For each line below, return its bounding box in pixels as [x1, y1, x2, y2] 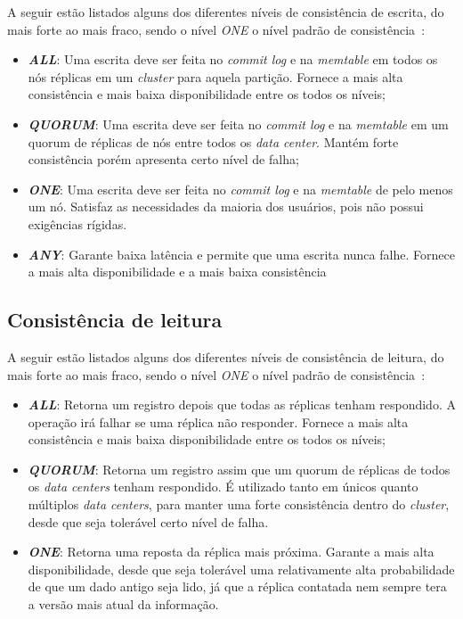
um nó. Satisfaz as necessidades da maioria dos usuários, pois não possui [28, 197, 424, 216]
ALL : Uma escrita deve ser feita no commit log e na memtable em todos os [28, 50, 438, 69]
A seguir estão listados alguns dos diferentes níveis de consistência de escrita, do [7, 3, 444, 21]
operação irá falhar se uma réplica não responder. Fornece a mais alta [28, 412, 409, 431]
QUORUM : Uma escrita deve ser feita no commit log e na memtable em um [28, 114, 449, 133]
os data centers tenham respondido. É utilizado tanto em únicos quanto [28, 477, 418, 496]
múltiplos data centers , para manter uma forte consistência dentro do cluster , [28, 495, 450, 514]
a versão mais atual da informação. [28, 595, 219, 614]
